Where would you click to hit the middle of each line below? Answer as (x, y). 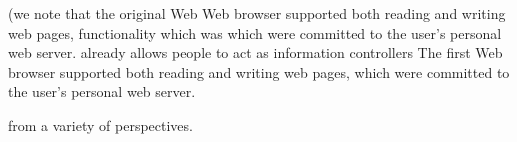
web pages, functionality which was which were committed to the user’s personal (255, 32)
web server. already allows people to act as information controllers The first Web (255, 52)
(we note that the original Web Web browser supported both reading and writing (257, 13)
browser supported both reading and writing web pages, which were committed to (259, 71)
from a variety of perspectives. (100, 124)
